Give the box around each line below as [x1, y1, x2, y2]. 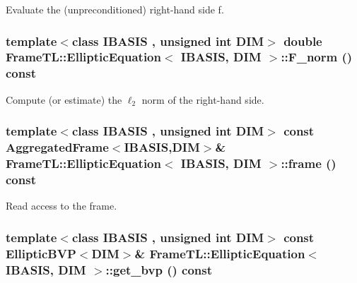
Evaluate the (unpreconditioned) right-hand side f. [6, 2, 224, 16]
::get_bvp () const [105, 260, 212, 278]
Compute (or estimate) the [6, 92, 122, 107]
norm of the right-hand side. [141, 92, 264, 107]
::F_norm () [281, 48, 353, 66]
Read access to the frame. [6, 198, 117, 213]
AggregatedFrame [6, 138, 109, 156]
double [283, 32, 322, 49]
